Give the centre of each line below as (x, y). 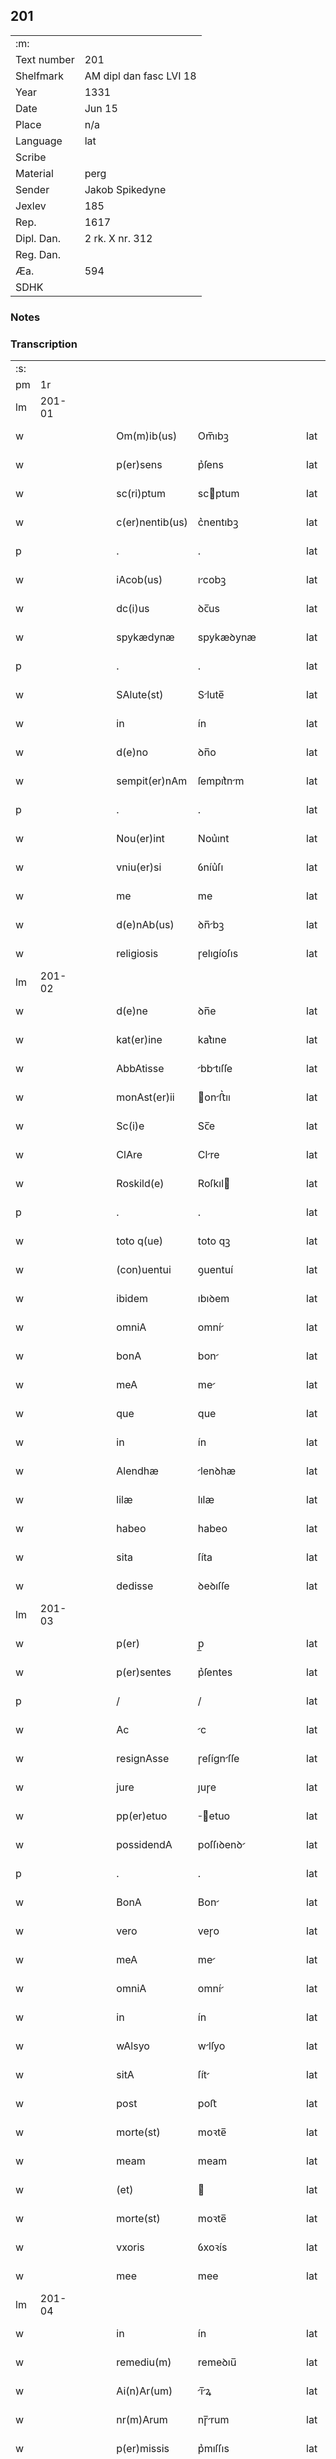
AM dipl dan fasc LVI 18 (140, 76)
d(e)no (132, 752)
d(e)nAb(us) (145, 925)
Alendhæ (137, 1471)
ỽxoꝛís (212, 2247)
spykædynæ (145, 637)
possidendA (144, 1845)
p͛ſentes (215, 1672)
